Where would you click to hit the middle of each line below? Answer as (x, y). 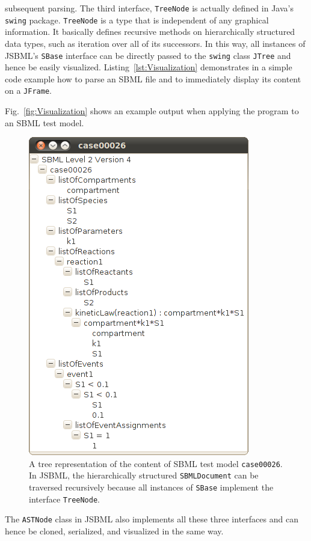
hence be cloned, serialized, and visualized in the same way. (114, 531)
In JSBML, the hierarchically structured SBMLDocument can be (144, 475)
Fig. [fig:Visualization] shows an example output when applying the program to (152, 111)
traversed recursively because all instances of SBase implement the (151, 487)
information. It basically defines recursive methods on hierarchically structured (150, 32)
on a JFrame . (28, 90)
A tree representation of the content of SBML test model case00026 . (156, 463)
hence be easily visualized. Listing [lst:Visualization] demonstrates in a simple (149, 67)
